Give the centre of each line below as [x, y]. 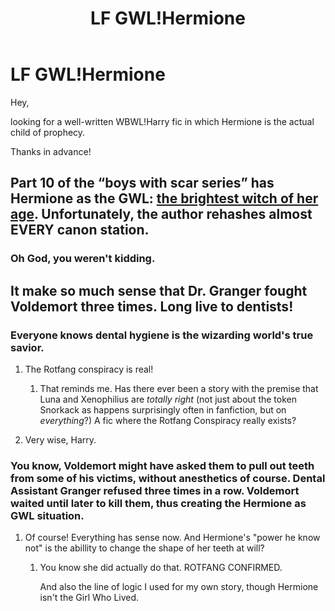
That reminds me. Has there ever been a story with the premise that [179, 388]
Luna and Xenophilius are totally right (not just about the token [168, 399]
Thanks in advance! [51, 151]
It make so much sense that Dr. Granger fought [159, 290]
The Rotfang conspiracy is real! [89, 369]
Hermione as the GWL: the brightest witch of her [164, 198]
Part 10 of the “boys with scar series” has [142, 183]
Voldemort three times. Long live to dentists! [152, 306]
